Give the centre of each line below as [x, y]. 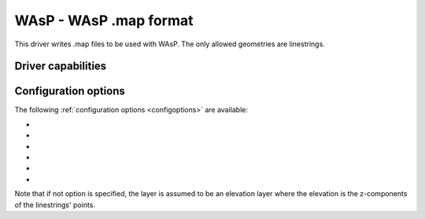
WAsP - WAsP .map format [104, 20]
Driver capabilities [61, 66]
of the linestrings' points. [55, 205]
